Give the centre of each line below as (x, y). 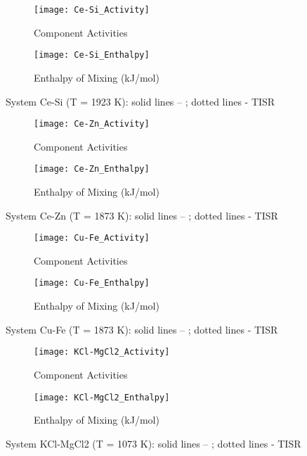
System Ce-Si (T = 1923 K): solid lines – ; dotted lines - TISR (141, 101)
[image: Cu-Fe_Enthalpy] (92, 283)
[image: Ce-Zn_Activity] (92, 124)
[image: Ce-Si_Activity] (92, 10)
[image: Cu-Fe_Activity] (92, 238)
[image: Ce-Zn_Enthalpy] (92, 169)
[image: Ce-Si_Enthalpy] (92, 55)
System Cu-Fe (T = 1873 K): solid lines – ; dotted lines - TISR (142, 329)
